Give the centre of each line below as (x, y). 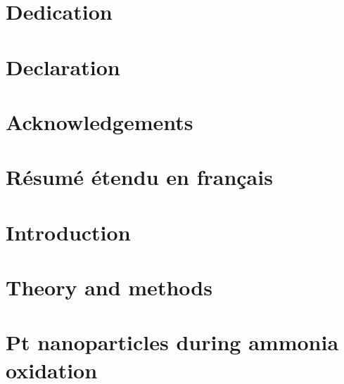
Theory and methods (109, 287)
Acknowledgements (100, 121)
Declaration (63, 66)
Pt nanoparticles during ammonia (172, 342)
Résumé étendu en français (139, 177)
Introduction (68, 232)
